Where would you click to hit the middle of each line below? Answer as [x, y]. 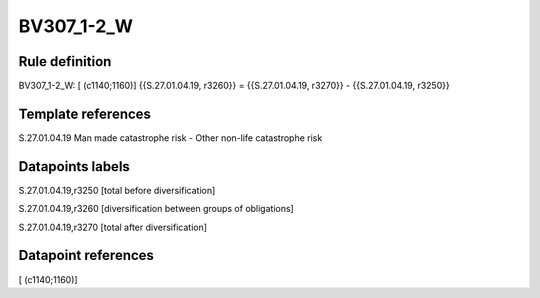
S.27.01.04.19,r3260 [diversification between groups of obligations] [156, 209]
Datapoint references [86, 255]
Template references [85, 113]
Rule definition [65, 61]
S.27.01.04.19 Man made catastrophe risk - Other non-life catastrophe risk [170, 137]
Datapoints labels [74, 166]
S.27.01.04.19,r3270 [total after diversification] [113, 227]
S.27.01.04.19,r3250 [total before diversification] [117, 190]
